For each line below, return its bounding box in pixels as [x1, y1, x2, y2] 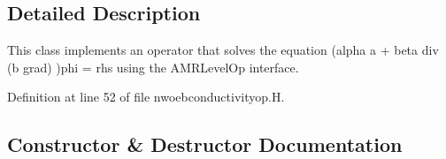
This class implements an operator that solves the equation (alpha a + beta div [7, 41, 439, 59]
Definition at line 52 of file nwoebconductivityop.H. [7, 87, 285, 106]
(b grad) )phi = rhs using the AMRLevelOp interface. [7, 57, 299, 76]
